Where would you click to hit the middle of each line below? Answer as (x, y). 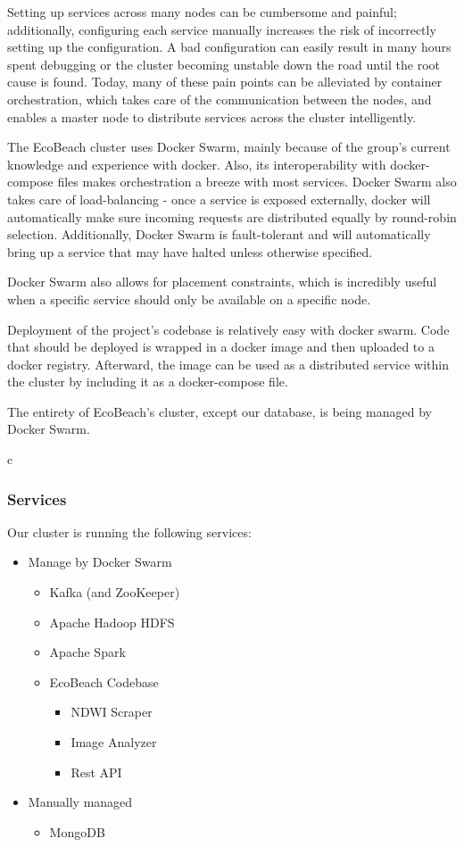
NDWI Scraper (112, 712)
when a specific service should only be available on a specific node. (189, 299)
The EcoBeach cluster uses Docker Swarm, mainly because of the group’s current (229, 147)
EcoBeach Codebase (104, 681)
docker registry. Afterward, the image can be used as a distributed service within (228, 364)
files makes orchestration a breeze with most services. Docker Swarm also (257, 182)
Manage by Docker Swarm (100, 562)
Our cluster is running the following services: (129, 531)
